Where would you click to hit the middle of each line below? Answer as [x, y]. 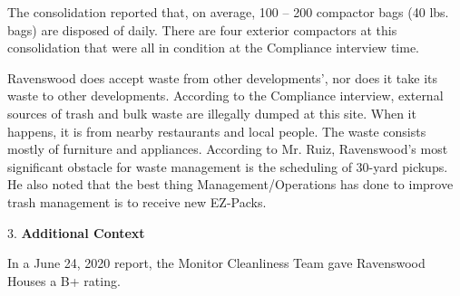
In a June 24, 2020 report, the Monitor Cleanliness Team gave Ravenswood [216, 263]
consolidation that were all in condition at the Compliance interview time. [213, 48]
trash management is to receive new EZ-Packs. [137, 201]
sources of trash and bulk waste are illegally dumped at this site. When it [212, 113]
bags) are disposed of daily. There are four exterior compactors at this [202, 29]
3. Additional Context [76, 232]
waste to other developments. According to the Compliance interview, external [225, 95]
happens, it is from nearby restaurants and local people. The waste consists [217, 131]
